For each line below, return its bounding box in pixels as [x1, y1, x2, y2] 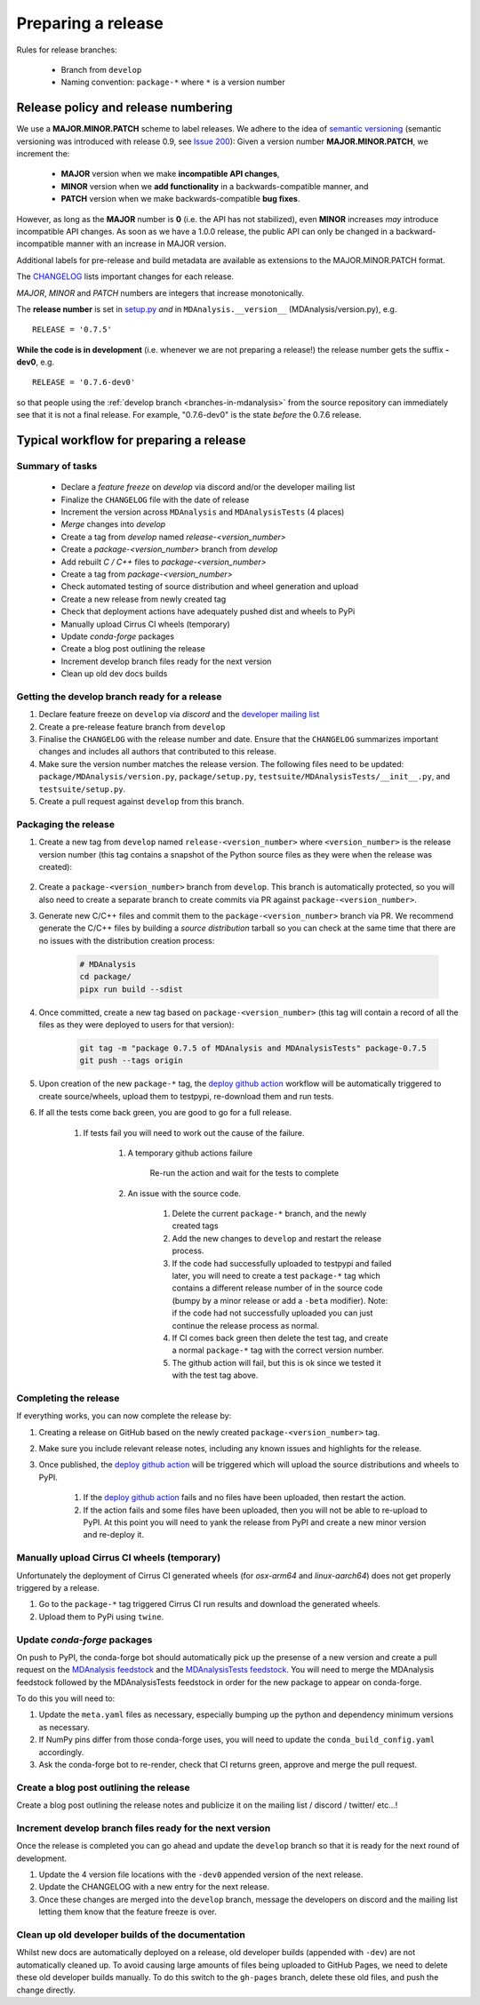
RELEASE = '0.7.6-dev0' [32, 378, 136, 387]
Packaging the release [16, 818, 116, 830]
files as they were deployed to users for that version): [38, 1018, 235, 1030]
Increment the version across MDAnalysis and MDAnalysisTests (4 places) [60, 507, 345, 517]
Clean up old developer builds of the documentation [16, 1929, 246, 1941]
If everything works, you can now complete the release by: [16, 1410, 232, 1421]
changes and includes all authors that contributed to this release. [38, 747, 277, 757]
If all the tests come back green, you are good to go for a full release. [38, 1107, 292, 1118]
